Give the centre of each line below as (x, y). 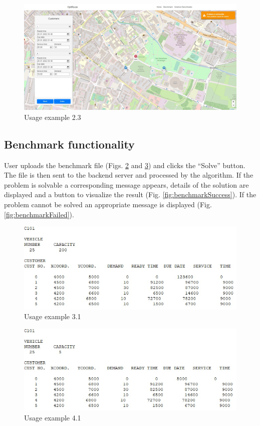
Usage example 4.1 (53, 417)
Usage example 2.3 (53, 117)
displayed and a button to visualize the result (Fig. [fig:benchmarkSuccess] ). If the (130, 194)
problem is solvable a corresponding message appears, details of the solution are (126, 184)
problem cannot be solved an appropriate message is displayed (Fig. (108, 204)
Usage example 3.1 (53, 316)
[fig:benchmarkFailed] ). (39, 214)
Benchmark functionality (69, 144)
